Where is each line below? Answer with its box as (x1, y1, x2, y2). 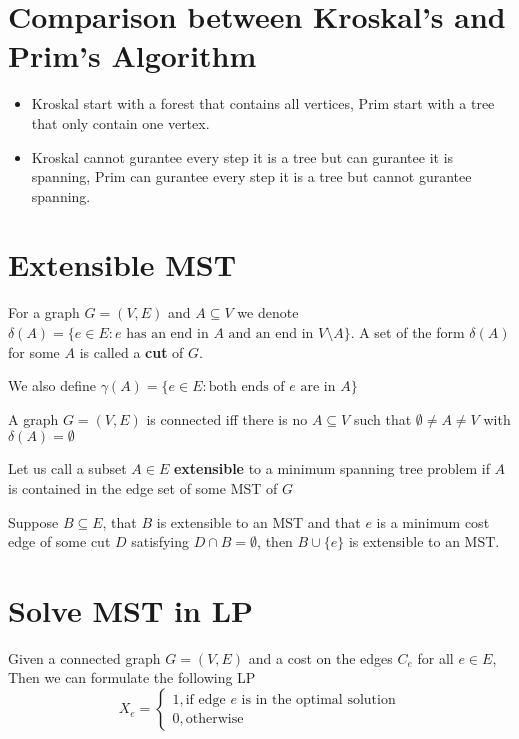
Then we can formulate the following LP (8, 667, 256, 688)
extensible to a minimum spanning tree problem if (173, 458, 490, 479)
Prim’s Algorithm (8, 35, 257, 76)
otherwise (185, 711, 244, 726)
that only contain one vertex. (31, 112, 210, 133)
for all (417, 647, 454, 668)
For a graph (8, 302, 80, 323)
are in (300, 380, 336, 395)
